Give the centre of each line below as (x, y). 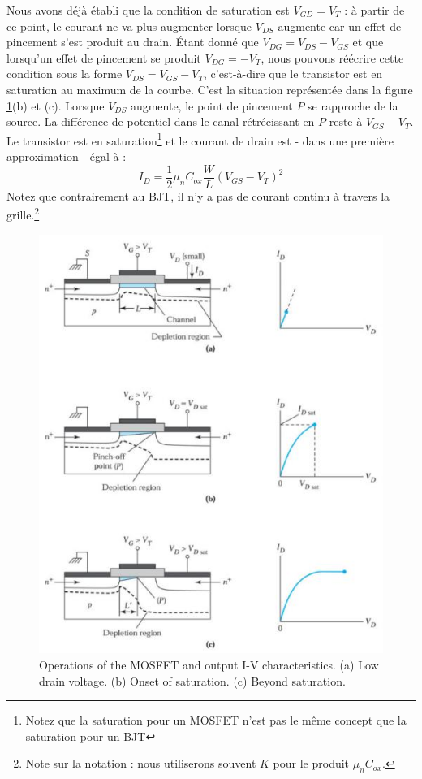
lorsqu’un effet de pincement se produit (104, 57)
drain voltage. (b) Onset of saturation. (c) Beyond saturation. (192, 680)
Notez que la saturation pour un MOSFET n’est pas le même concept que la (216, 720)
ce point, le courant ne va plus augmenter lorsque (129, 26)
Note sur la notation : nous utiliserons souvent (141, 763)
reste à (346, 121)
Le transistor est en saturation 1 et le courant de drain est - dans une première (200, 139)
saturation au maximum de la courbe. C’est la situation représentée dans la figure (210, 89)
